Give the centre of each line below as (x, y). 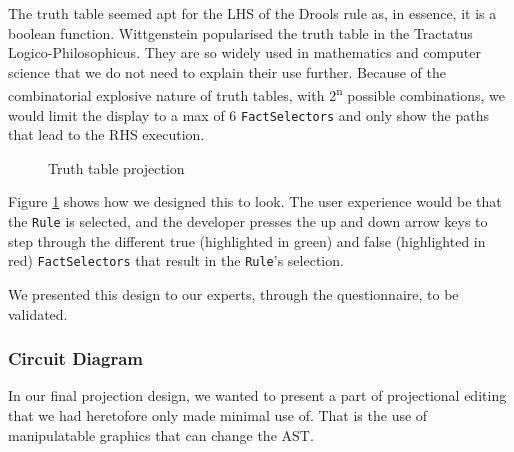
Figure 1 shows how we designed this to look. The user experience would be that (255, 201)
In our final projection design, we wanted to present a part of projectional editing (257, 395)
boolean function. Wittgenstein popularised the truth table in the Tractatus (240, 32)
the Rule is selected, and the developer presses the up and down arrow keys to (248, 221)
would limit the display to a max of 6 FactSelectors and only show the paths (249, 114)
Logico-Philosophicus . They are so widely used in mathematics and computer (244, 52)
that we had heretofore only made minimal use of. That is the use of (218, 414)
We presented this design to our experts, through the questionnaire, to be (233, 293)
